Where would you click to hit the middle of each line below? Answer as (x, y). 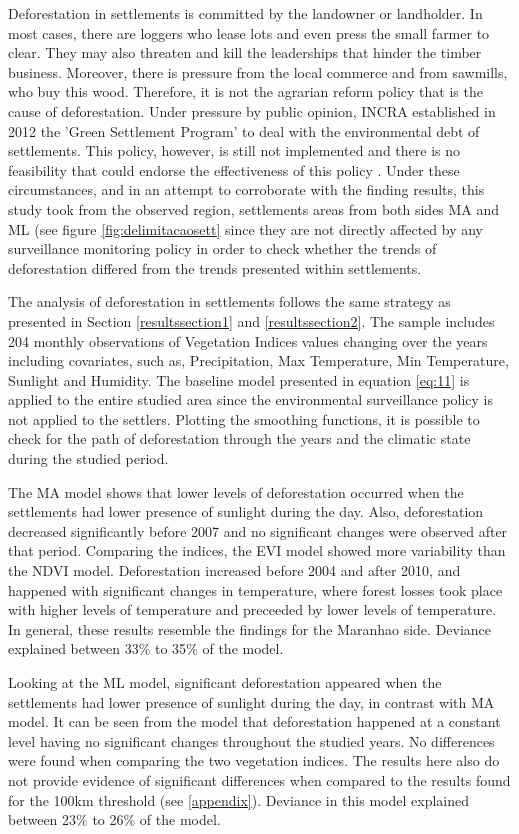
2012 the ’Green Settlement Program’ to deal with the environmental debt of (244, 130)
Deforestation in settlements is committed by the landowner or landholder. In (245, 13)
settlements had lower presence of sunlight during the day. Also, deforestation (246, 511)
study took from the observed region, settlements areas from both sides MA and (254, 208)
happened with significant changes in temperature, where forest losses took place (255, 589)
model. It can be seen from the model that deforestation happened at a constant (254, 721)
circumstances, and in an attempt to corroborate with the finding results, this (246, 189)
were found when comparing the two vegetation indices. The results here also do (254, 760)
